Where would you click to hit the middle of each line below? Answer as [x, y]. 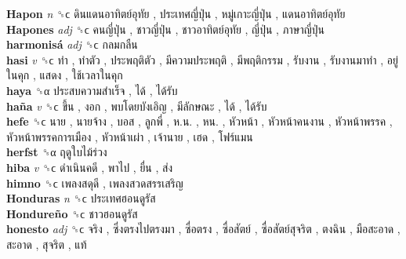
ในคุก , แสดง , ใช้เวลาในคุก [65, 75]
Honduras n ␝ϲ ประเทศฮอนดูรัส [81, 198]
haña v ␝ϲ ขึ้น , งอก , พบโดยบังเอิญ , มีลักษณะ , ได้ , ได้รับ [137, 106]
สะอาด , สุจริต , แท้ [47, 244]
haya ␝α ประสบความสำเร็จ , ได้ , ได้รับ [92, 90]
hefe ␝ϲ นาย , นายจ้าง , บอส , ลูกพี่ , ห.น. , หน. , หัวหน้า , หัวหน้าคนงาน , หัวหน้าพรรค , [199, 121]
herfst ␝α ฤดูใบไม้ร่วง [57, 152]
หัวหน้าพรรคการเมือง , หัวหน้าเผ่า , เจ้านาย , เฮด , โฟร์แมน [130, 136]
